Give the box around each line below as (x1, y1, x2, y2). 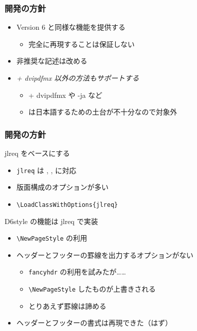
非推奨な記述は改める (16, 56, 87, 66)
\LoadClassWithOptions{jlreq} (16, 201, 118, 208)
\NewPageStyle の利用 (16, 233, 87, 243)
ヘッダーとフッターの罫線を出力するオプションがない (16, 249, 193, 260)
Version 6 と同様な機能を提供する (16, 22, 126, 32)
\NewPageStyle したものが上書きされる (28, 284, 156, 294)
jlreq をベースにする (5, 148, 70, 158)
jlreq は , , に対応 (16, 164, 77, 175)
